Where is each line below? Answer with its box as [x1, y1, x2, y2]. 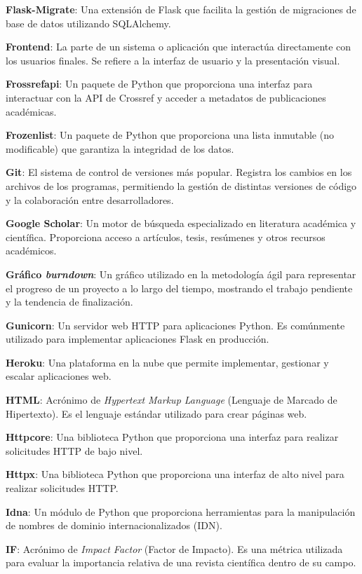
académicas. [6, 104, 57, 118]
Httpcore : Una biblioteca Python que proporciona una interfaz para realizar [6, 430, 339, 444]
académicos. [6, 243, 57, 258]
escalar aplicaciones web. [6, 369, 112, 383]
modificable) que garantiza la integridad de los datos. [6, 141, 234, 156]
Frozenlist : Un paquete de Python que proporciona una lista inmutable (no [6, 128, 334, 142]
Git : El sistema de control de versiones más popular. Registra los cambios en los [6, 165, 352, 179]
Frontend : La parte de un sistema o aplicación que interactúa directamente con [6, 39, 351, 54]
